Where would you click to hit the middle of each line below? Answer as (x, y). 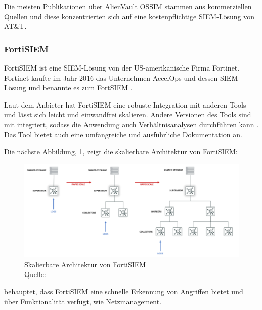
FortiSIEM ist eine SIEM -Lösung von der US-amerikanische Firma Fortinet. (122, 67)
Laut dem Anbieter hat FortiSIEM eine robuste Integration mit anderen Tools (125, 104)
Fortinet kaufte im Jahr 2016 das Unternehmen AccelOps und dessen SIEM (121, 77)
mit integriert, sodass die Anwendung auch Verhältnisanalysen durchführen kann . (132, 124)
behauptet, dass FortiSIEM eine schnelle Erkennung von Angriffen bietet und (124, 291)
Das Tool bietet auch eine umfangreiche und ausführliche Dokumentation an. (123, 134)
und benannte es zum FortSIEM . (80, 88)
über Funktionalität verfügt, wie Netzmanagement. (83, 301)
